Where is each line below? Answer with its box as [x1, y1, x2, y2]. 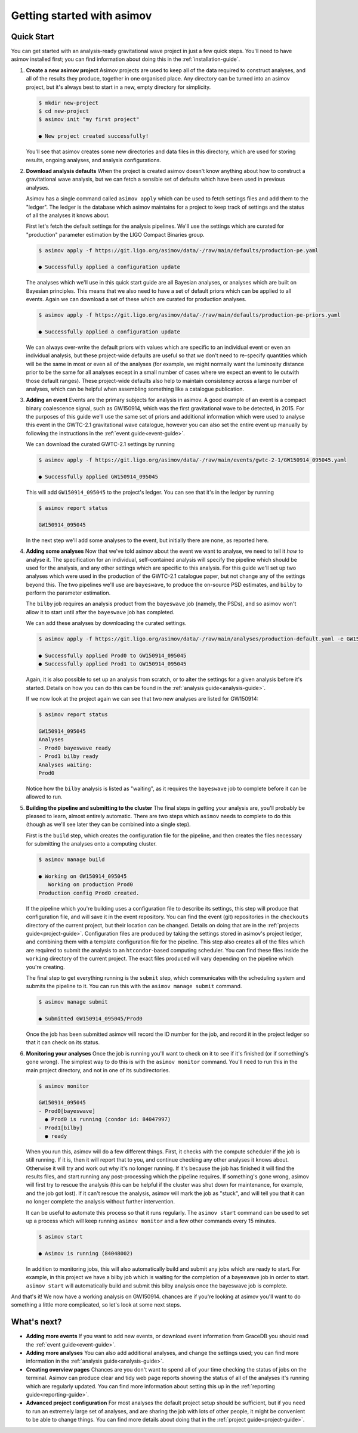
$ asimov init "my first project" [38, 116, 140, 123]
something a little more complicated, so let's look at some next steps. [11, 1301, 181, 1308]
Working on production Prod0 [48, 881, 134, 888]
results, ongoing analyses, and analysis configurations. [26, 156, 161, 163]
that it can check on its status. [26, 1039, 100, 1046]
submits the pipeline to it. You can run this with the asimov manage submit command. [26, 983, 242, 990]
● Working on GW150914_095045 [38, 873, 127, 880]
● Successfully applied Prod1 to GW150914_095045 [38, 661, 187, 667]
